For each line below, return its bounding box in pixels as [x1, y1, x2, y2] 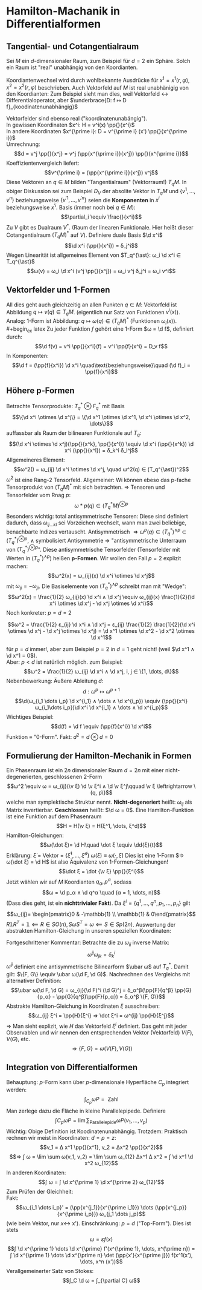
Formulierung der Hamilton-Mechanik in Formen [6, 750, 192, 761]
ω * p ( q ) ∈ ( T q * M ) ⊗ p [74, 501, 128, 511]
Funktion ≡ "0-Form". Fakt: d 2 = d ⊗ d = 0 [6, 732, 113, 740]
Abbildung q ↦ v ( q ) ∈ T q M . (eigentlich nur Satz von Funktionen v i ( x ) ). [6, 307, 180, 317]
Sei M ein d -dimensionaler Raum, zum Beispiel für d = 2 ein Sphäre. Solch [6, 58, 191, 64]
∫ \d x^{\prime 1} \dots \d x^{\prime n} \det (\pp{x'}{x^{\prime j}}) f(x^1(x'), [10, 1252, 193, 1259]
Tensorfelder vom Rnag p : [6, 491, 71, 498]
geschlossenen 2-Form [44, 773, 103, 781]
